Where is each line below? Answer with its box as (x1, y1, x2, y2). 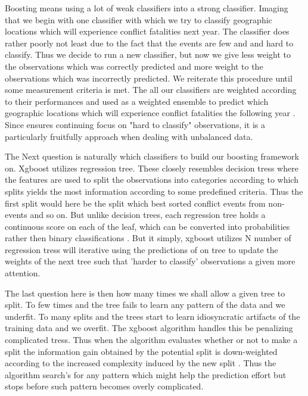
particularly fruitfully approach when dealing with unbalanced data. (5, 130, 253, 142)
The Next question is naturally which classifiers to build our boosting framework (5, 150, 299, 163)
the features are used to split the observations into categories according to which (5, 173, 298, 186)
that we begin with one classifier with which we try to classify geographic (5, 13, 272, 26)
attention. (5, 267, 41, 279)
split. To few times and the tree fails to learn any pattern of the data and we (5, 298, 285, 311)
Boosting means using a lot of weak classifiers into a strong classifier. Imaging (5, 2, 288, 14)
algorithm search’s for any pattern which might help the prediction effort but (5, 368, 287, 381)
